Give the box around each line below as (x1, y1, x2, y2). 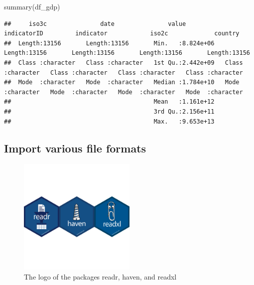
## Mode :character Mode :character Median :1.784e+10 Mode (4, 79, 240, 86)
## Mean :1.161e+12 (4, 98, 215, 106)
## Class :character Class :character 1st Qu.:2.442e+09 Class (4, 59, 243, 66)
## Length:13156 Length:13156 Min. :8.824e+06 (4, 39, 215, 47)
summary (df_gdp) (4, 1, 60, 11)
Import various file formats (4, 140, 146, 155)
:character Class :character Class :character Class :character (4, 69, 243, 76)
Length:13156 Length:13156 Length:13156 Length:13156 (4, 49, 250, 57)
